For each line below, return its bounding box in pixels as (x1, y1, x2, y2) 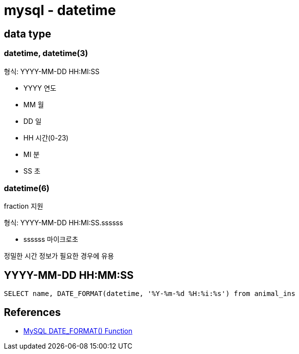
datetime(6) (4, 183, 50, 193)
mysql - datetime (4, 2, 116, 19)
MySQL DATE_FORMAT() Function (23, 326, 132, 335)
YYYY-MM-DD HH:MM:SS (4, 269, 134, 281)
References (4, 306, 61, 318)
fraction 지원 (4, 202, 43, 211)
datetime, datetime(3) (4, 48, 88, 59)
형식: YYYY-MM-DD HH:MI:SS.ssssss (4, 218, 123, 227)
